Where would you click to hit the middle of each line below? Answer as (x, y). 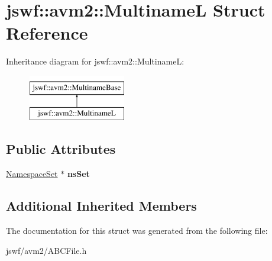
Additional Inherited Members (101, 206)
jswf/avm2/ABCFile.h (46, 250)
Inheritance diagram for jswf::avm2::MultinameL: (95, 61)
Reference (47, 33)
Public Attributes (61, 149)
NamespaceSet (32, 174)
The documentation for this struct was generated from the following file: (137, 231)
